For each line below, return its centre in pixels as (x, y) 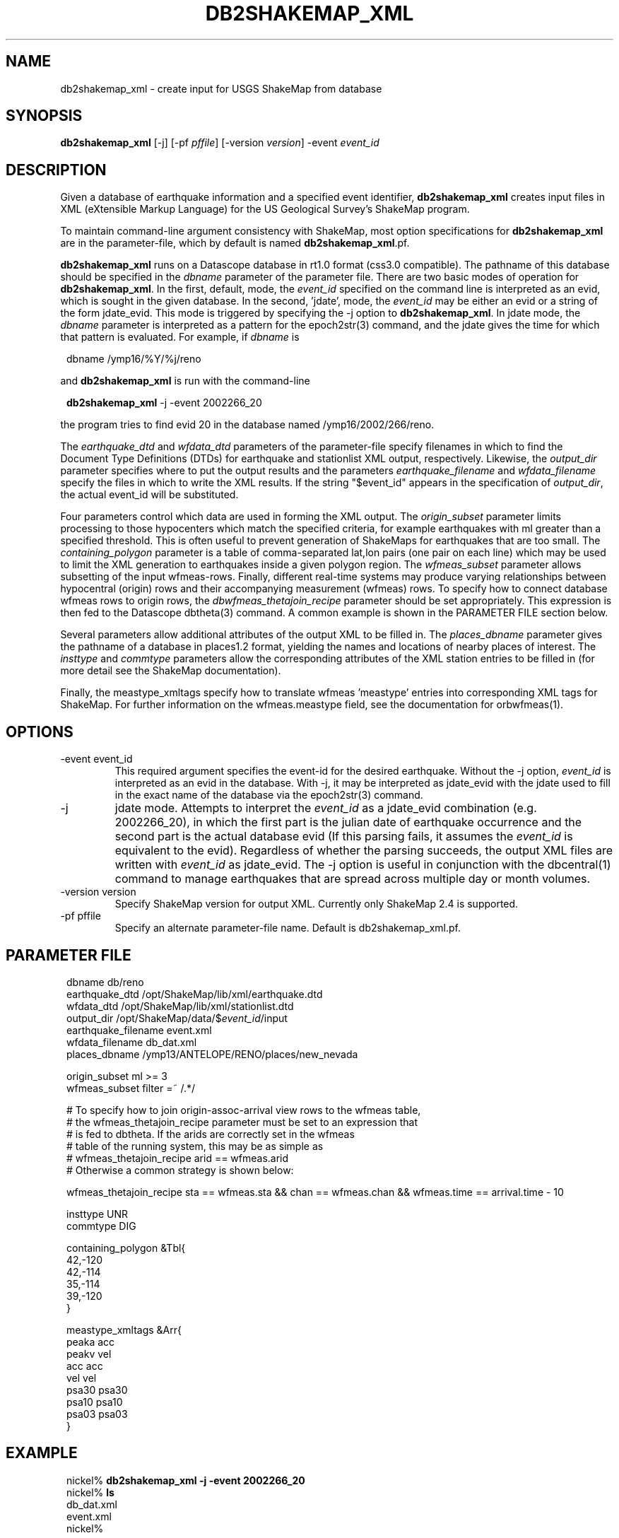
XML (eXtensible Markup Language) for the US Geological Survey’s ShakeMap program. (265, 209)
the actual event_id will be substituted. (149, 495)
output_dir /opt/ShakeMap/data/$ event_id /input (177, 1018)
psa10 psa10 (95, 1402)
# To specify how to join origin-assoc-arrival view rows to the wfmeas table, (244, 1110)
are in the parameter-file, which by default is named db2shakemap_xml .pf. (235, 243)
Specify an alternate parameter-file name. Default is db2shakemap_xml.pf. (288, 928)
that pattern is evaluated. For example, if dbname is (180, 337)
